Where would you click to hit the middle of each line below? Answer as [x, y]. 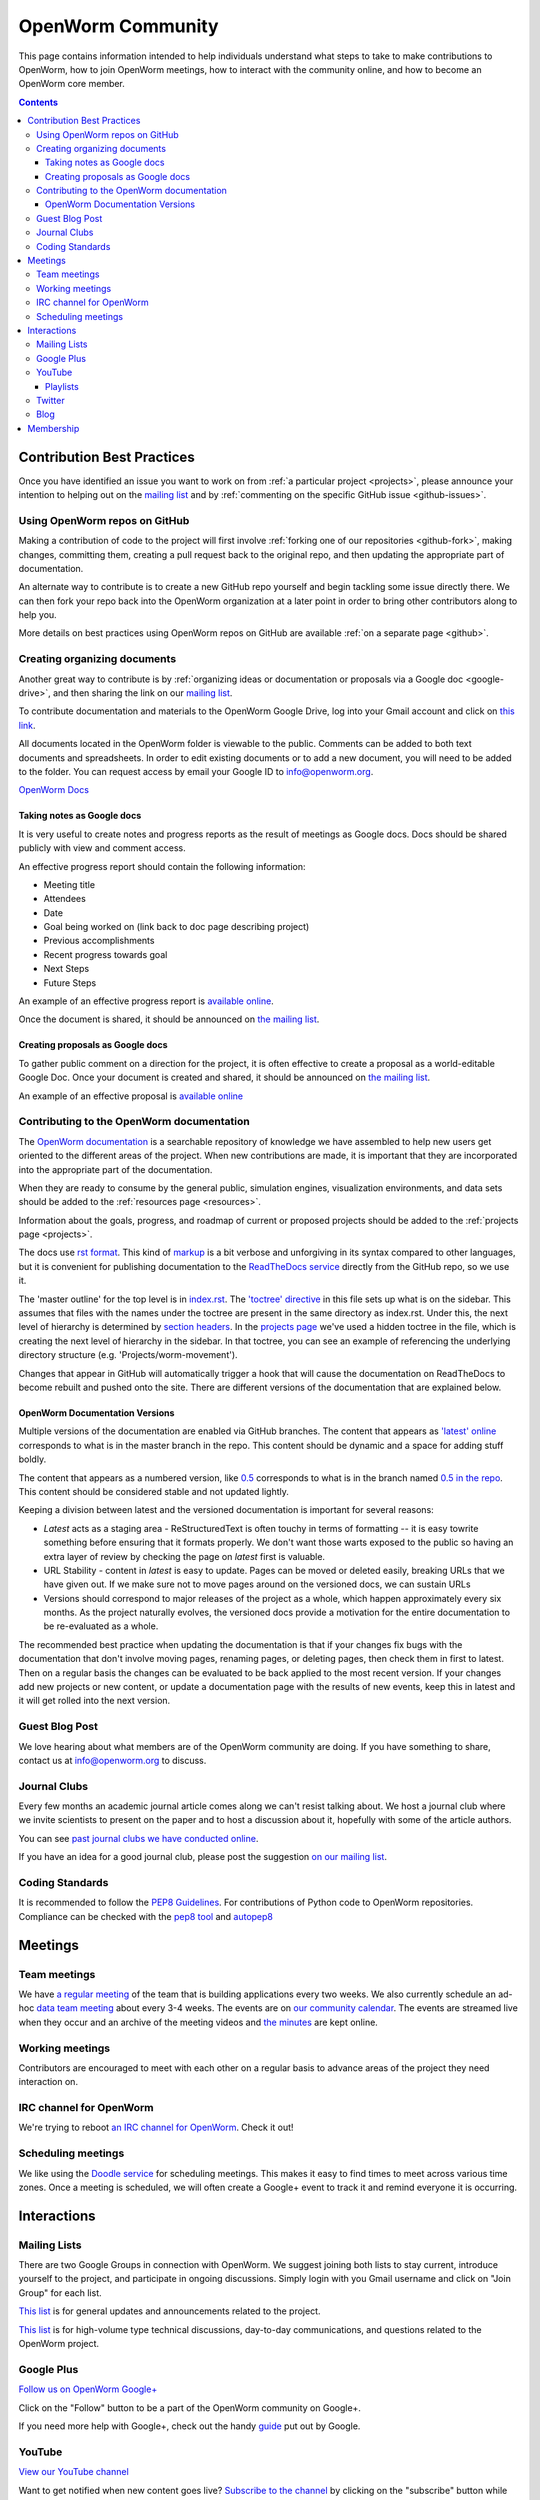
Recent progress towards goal [105, 954]
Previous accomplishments [99, 941]
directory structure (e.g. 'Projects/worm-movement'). [128, 1355]
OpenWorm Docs [54, 790]
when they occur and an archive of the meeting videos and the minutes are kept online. [198, 2022]
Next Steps [66, 969]
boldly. [32, 1459]
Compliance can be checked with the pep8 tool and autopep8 [146, 1916]
